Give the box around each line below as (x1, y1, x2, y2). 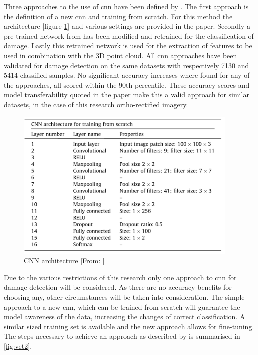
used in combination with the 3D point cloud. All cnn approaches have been (4, 50, 237, 60)
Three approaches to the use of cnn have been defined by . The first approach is (4, 1, 249, 11)
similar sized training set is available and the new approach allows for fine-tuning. (4, 321, 254, 331)
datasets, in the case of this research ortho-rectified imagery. (4, 99, 188, 109)
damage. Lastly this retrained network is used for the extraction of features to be (4, 40, 252, 51)
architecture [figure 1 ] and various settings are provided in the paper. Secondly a (4, 21, 250, 31)
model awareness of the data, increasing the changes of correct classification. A (4, 311, 245, 322)
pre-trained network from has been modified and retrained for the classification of (4, 30, 254, 41)
